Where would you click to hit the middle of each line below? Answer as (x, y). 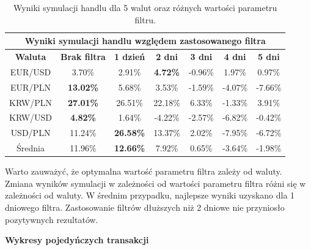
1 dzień (130, 57)
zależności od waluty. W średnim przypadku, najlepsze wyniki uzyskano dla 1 (150, 195)
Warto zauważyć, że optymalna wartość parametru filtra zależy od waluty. (144, 171)
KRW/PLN (31, 102)
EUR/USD (31, 71)
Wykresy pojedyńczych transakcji (77, 240)
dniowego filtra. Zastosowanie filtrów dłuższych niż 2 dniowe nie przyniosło (145, 207)
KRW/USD (31, 117)
